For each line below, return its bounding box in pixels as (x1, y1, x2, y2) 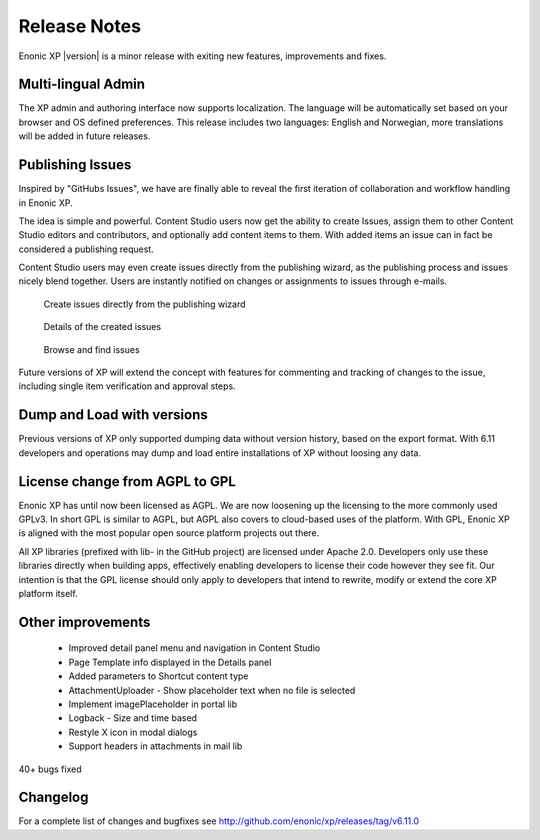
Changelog (18, 789, 89, 806)
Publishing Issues (18, 156, 132, 174)
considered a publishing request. (18, 243, 154, 255)
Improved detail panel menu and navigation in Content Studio (68, 642, 321, 654)
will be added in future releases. (18, 130, 151, 142)
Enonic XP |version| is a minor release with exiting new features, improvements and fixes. (18, 50, 387, 62)
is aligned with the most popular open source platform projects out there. (18, 527, 320, 539)
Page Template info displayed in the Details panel (68, 656, 272, 668)
